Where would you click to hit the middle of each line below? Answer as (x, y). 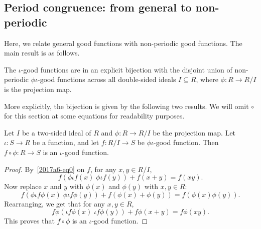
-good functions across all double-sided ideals (107, 79)
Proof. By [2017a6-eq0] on (44, 169)
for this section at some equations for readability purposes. (94, 116)
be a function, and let (66, 142)
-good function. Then (186, 142)
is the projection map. (38, 89)
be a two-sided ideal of (56, 132)
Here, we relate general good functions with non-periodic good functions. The (123, 43)
